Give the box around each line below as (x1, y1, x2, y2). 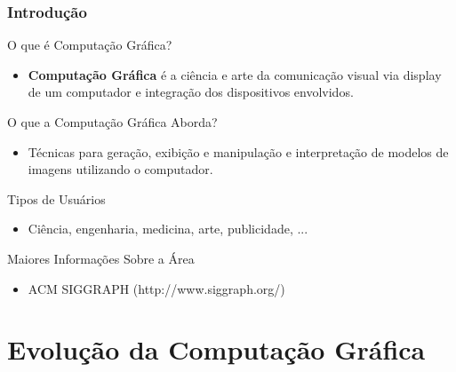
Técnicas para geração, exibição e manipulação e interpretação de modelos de (28, 142, 449, 161)
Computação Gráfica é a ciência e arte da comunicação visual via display (28, 65, 442, 83)
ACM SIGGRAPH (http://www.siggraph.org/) (28, 279, 285, 297)
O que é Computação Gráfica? (7, 36, 172, 54)
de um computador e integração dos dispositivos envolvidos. (28, 83, 354, 101)
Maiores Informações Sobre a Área (7, 249, 195, 267)
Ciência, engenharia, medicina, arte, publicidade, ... (28, 219, 308, 238)
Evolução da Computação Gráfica (7, 331, 426, 368)
